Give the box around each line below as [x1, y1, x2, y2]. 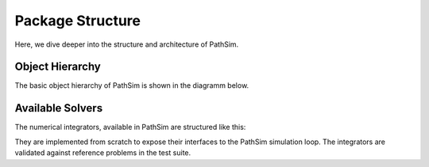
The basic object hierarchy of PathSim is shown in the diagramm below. [14, 81, 249, 90]
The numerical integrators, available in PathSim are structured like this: [14, 123, 246, 132]
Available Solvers [14, 101, 103, 115]
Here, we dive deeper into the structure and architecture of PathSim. [14, 40, 239, 49]
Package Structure [14, 12, 141, 29]
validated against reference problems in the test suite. [14, 148, 191, 158]
